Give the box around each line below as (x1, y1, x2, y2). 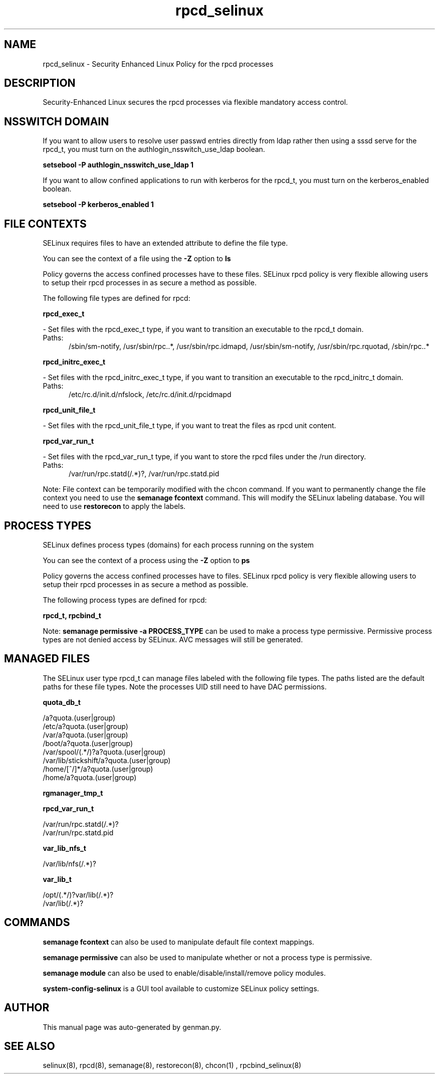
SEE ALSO (4, 1039, 55, 1052)
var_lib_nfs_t (43, 843, 86, 852)
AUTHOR (4, 1001, 50, 1014)
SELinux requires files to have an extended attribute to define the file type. (43, 239, 288, 248)
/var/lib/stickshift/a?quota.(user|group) (43, 756, 171, 765)
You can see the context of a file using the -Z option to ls (43, 254, 231, 263)
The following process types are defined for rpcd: (43, 595, 207, 604)
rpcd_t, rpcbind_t (43, 611, 101, 620)
